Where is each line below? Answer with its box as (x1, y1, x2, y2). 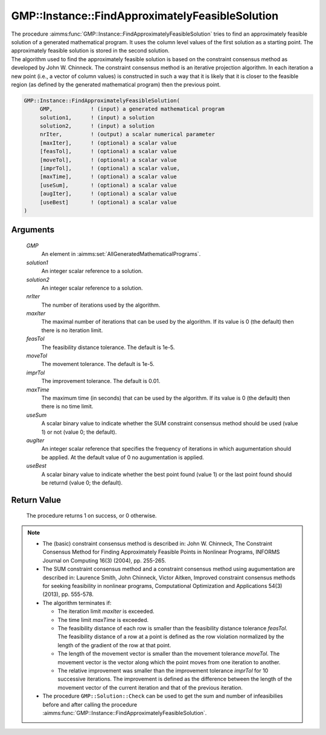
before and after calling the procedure (42, 701, 138, 708)
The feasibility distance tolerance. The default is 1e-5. (41, 344, 175, 351)
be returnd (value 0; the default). (41, 479, 123, 486)
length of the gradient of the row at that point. (57, 641, 171, 648)
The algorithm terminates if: (42, 599, 112, 606)
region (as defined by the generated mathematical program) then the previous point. (11, 80, 221, 88)
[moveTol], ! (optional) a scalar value (39, 156, 177, 163)
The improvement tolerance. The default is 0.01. (41, 377, 161, 385)
